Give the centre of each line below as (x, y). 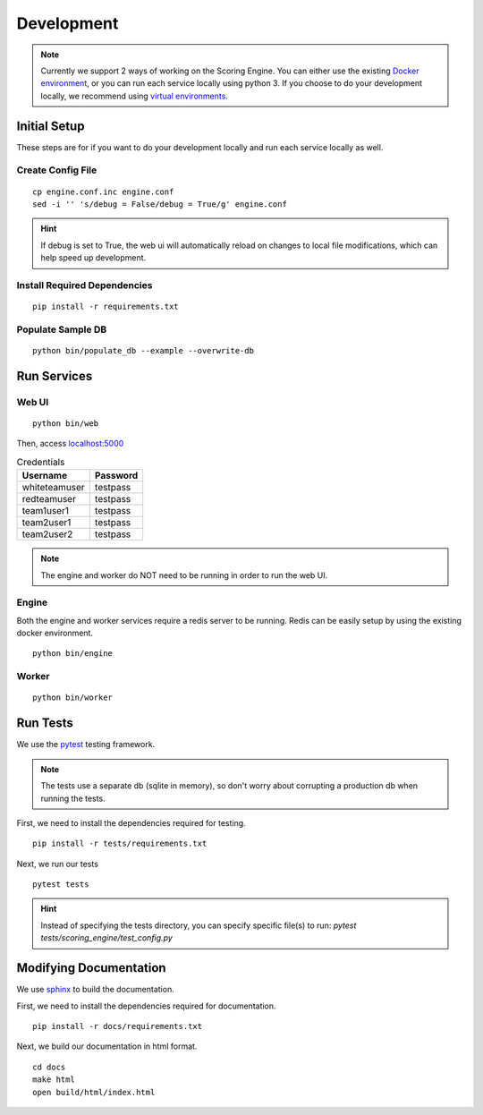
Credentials (41, 462)
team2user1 (47, 523)
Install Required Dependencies (85, 285)
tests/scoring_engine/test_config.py (107, 938)
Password (116, 476)
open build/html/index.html (94, 1092)
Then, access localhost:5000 (70, 444)
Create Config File (57, 170)
